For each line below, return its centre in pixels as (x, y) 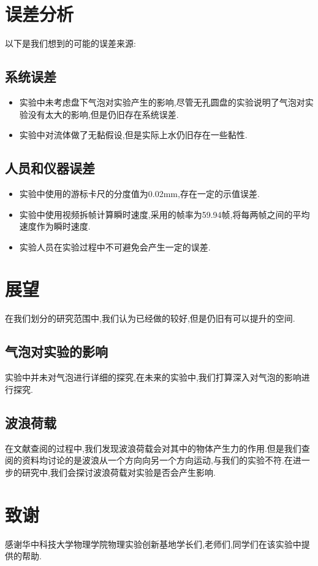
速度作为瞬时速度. (55, 226)
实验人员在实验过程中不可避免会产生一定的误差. (115, 246)
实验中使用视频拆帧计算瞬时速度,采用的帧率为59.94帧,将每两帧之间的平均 (165, 214)
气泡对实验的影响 (56, 351)
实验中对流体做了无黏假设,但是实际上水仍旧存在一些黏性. (133, 135)
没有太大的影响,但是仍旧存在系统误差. (103, 114)
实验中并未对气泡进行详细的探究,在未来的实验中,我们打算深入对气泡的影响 (153, 377)
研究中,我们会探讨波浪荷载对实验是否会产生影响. (119, 472)
